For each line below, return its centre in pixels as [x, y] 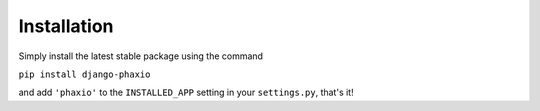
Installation [66, 26]
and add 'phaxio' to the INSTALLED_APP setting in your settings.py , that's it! [186, 92]
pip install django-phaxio [84, 74]
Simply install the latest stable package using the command [141, 56]
